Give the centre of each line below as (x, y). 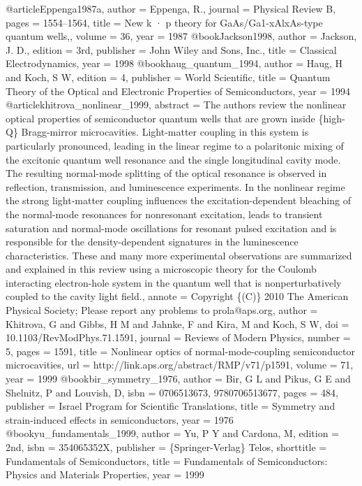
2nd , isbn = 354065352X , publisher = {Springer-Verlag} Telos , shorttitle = (166, 447)
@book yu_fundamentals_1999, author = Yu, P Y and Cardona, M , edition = (173, 433)
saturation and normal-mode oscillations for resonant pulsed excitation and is (171, 228)
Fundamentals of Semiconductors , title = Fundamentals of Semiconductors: (167, 460)
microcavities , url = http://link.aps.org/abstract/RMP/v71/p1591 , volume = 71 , (180, 365)
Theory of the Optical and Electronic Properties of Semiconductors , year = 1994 (178, 91)
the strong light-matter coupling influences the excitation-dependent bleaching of (178, 200)
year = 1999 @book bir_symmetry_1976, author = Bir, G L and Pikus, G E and (178, 379)
